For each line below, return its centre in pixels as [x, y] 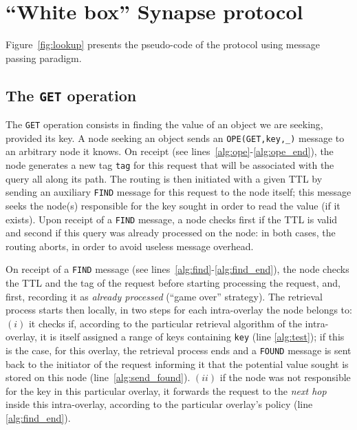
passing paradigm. [44, 58]
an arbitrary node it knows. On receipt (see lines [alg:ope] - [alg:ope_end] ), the [170, 151]
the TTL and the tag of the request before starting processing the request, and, [173, 283]
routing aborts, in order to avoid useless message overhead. [130, 246]
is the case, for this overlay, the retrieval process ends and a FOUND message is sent [178, 350]
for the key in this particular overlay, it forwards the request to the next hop [166, 390]
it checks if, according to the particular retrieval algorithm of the [165, 323]
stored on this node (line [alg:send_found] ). [98, 377]
